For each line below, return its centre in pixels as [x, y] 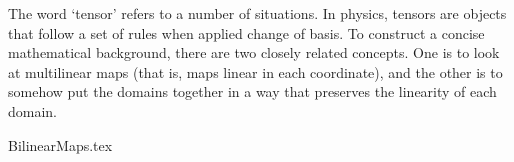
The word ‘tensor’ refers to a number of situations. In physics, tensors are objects [257, 13]
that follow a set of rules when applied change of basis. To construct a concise [246, 32]
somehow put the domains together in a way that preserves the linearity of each [252, 91]
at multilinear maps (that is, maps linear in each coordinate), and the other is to [255, 71]
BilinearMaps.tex [60, 144]
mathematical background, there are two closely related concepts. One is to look [254, 52]
